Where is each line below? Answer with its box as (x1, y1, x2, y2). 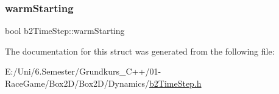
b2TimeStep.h (149, 77, 202, 89)
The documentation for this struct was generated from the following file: (5, 44, 275, 57)
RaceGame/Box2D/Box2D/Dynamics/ (5, 77, 149, 89)
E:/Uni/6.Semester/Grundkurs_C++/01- (5, 65, 161, 78)
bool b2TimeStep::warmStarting (5, 24, 125, 37)
